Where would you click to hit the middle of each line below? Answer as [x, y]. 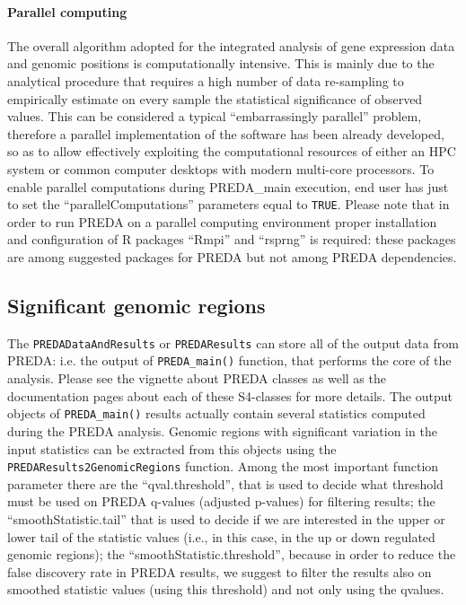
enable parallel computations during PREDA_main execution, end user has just [228, 186]
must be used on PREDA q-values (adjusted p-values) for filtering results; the [221, 501]
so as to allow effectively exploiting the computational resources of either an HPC [232, 151]
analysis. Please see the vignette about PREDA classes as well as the [197, 378]
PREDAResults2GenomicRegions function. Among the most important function [223, 466]
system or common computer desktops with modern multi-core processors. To [221, 168]
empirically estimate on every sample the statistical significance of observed [215, 98]
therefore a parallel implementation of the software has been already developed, [226, 133]
